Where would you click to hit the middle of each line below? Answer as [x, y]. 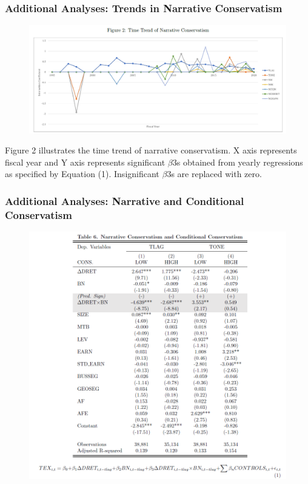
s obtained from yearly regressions [240, 162]
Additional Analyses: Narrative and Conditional [125, 200]
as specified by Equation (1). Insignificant [82, 174]
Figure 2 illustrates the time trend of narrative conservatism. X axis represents [151, 150]
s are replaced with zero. [216, 174]
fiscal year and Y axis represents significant [85, 162]
